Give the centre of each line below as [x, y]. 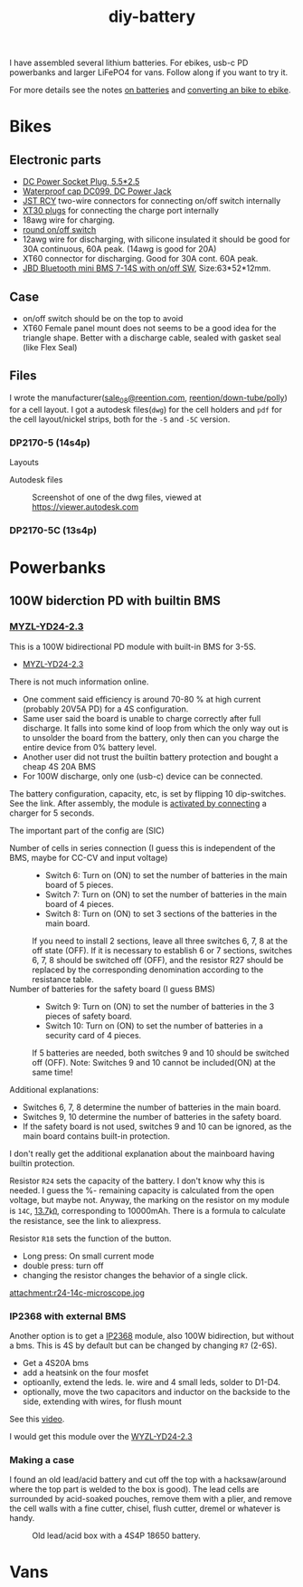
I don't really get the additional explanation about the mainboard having [142, 1153]
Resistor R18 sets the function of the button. [90, 1238]
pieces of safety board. [89, 1016]
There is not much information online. [79, 682]
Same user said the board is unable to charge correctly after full [142, 718]
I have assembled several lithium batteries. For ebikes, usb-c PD [129, 63]
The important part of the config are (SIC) [87, 830]
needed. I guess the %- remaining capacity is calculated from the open [142, 1190]
